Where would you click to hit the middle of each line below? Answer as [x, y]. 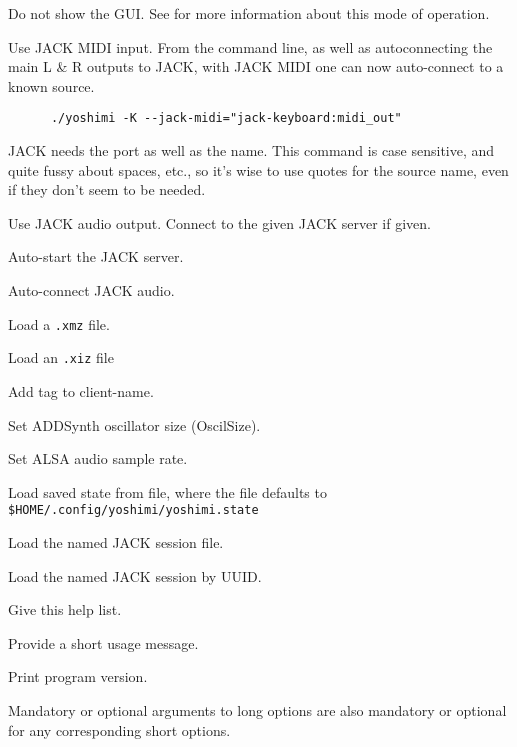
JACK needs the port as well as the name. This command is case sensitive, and [251, 150]
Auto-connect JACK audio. [91, 290]
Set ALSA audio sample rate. [98, 458]
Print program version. [78, 676]
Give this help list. [65, 609]
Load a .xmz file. [59, 323]
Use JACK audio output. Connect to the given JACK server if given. [219, 222]
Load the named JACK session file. [116, 541]
